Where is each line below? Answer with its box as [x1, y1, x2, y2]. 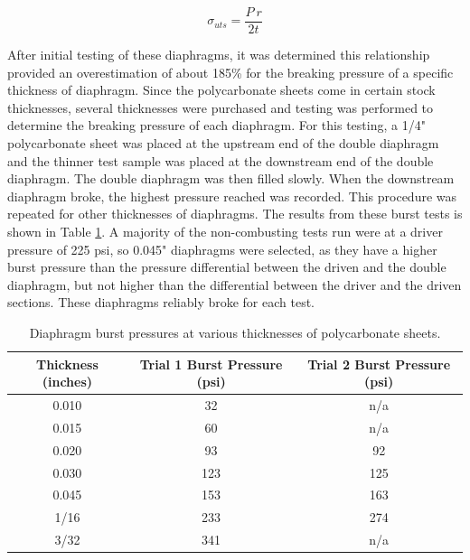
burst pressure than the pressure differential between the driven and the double [7, 257, 446, 276]
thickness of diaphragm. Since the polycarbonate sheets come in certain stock [7, 80, 436, 99]
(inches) [42, 372, 93, 391]
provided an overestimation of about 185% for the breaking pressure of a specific [7, 62, 454, 81]
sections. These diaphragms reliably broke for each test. [7, 293, 315, 312]
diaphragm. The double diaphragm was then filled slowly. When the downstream [7, 169, 455, 188]
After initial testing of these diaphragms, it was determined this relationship [7, 45, 430, 64]
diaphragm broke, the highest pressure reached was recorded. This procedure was [7, 186, 457, 205]
